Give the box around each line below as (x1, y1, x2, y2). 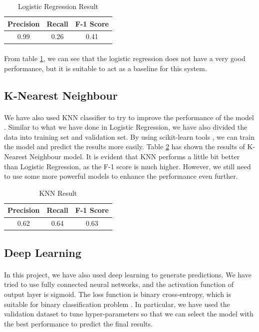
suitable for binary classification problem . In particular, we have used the (4, 298, 230, 309)
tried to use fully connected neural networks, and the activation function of (4, 279, 234, 289)
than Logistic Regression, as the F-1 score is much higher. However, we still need (4, 161, 251, 171)
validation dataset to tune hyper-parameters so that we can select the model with (4, 308, 254, 319)
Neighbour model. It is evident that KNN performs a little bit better (29, 151, 240, 162)
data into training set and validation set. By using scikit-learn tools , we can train (4, 131, 255, 142)
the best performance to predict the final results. (4, 318, 153, 328)
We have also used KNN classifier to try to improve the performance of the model (4, 112, 254, 122)
